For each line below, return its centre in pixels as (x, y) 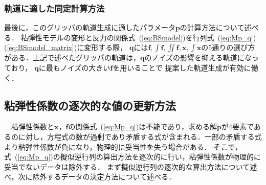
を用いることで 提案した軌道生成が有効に (182, 67)
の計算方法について (212, 27)
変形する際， (106, 47)
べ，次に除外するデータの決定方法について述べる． (90, 177)
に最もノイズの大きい (74, 67)
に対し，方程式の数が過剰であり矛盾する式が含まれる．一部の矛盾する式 (140, 136)
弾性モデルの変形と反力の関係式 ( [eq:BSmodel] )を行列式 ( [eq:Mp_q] (140, 37)
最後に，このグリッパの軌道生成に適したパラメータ (90, 27)
